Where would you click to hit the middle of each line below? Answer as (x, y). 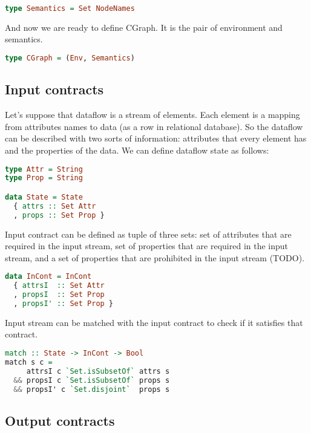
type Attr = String (44, 169)
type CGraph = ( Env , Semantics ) (70, 58)
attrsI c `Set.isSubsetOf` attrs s (98, 371)
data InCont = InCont (48, 277)
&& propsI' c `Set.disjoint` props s (92, 389)
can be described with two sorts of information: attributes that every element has (156, 138)
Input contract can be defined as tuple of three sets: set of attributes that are (148, 234)
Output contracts (60, 420)
